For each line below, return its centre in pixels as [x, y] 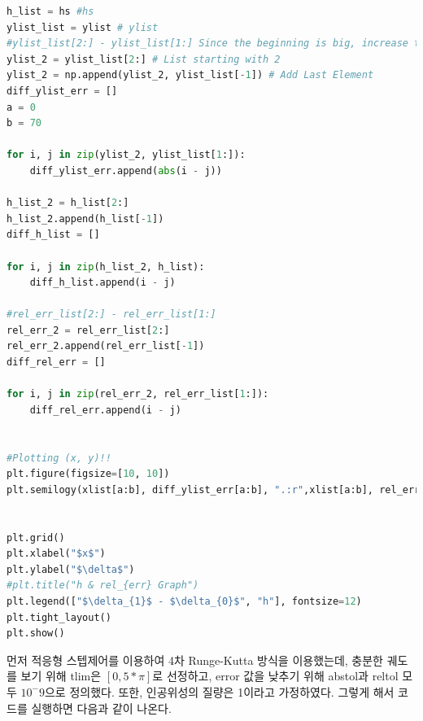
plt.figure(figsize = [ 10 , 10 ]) [88, 474]
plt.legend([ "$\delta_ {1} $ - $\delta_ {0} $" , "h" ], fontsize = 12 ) [184, 601]
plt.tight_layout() [59, 617]
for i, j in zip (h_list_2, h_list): [106, 267]
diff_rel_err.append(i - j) [105, 410]
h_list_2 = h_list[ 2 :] [68, 203]
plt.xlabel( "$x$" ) [56, 554]
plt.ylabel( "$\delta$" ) [71, 569]
